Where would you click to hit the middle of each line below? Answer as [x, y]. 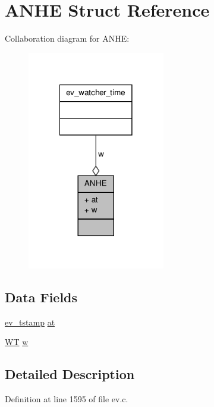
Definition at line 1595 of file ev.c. [67, 398]
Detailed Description [70, 374]
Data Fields [41, 297]
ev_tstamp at [30, 322]
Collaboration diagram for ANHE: [67, 38]
